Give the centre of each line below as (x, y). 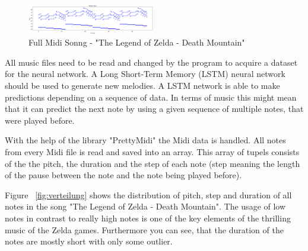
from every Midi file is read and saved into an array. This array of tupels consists (152, 152)
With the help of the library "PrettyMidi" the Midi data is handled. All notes (145, 140)
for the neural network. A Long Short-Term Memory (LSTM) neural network (145, 74)
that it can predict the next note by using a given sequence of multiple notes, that (154, 109)
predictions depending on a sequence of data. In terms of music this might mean (151, 97)
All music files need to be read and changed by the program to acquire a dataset (151, 62)
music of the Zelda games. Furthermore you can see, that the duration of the (144, 229)
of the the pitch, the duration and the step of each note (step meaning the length (153, 163)
